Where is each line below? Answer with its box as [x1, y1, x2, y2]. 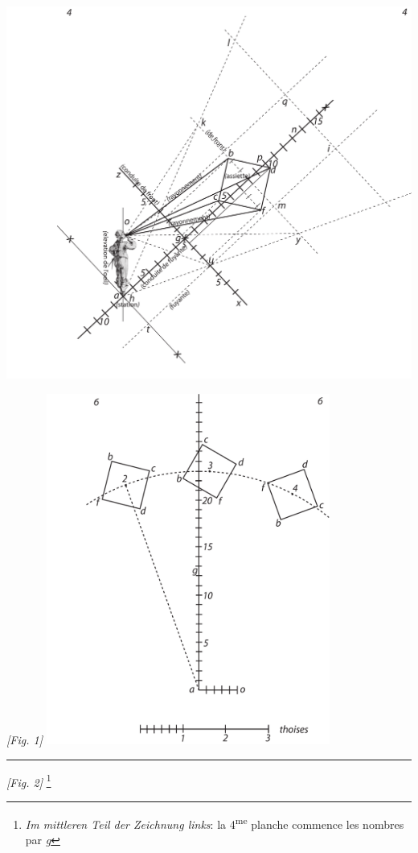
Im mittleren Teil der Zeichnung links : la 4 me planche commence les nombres [25, 813, 404, 832]
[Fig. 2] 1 [6, 771, 51, 790]
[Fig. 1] [6, 731, 43, 747]
